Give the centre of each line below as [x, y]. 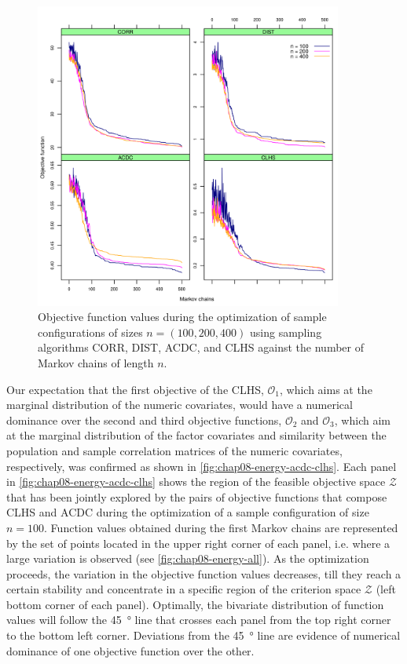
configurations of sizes [90, 332]
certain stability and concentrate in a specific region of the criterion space [184, 589]
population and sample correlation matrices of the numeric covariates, [174, 450]
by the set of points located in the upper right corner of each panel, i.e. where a [198, 543]
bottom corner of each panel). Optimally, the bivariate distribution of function [195, 604]
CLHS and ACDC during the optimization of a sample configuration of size [188, 512]
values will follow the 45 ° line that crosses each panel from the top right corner [199, 620]
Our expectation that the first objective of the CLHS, [135, 389]
